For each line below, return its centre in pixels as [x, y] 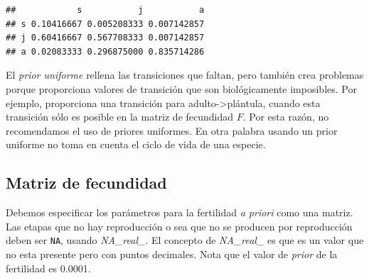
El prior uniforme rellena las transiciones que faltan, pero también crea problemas [185, 75]
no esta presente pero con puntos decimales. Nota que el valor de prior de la [172, 254]
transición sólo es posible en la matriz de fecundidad [120, 117]
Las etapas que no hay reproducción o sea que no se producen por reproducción [179, 226]
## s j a [105, 10]
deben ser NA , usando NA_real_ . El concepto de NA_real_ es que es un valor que [185, 240]
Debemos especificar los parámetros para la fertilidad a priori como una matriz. [180, 212]
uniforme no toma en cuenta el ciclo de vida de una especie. [136, 144]
